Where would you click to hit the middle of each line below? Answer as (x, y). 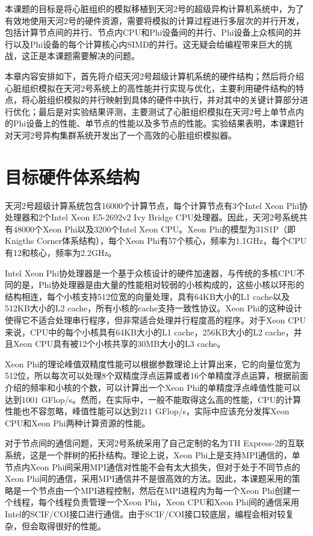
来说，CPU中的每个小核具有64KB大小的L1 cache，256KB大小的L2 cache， (149, 332)
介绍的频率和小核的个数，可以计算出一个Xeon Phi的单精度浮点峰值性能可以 (153, 387)
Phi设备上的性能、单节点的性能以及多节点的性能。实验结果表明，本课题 (154, 123)
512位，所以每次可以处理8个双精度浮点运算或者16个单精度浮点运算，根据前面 (156, 376)
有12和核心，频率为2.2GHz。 (61, 253)
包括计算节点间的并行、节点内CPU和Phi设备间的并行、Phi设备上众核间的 (149, 32)
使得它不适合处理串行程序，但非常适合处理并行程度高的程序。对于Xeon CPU (156, 320)
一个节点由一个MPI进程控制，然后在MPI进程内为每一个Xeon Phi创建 (156, 490)
